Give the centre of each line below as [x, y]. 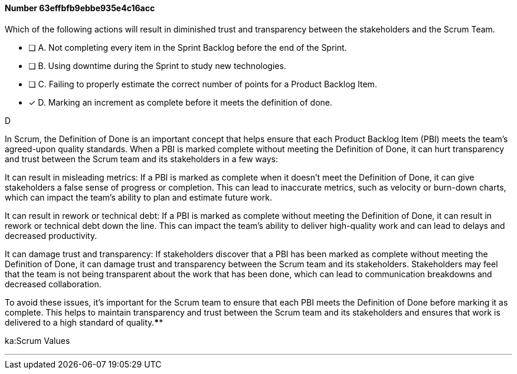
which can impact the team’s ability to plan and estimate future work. [138, 197]
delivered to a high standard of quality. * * [84, 322]
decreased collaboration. [53, 284]
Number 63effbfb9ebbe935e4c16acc [80, 8]
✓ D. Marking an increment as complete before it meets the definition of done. [181, 102]
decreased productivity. [51, 235]
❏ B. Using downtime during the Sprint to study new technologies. [157, 65]
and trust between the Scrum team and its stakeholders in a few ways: [141, 159]
